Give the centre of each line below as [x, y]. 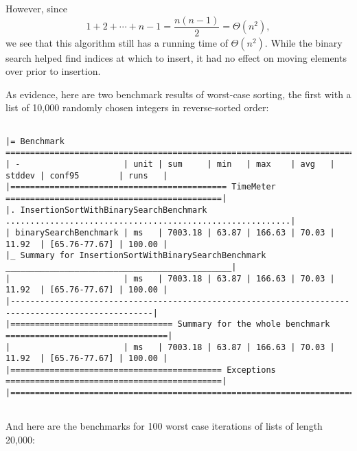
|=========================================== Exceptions [141, 370]
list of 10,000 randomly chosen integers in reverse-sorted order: [137, 107]
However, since [36, 8]
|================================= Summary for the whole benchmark [168, 324]
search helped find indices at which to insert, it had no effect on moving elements [176, 57]
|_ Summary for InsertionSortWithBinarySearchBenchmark [136, 256]
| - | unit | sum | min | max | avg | [170, 164]
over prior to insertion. [53, 71]
